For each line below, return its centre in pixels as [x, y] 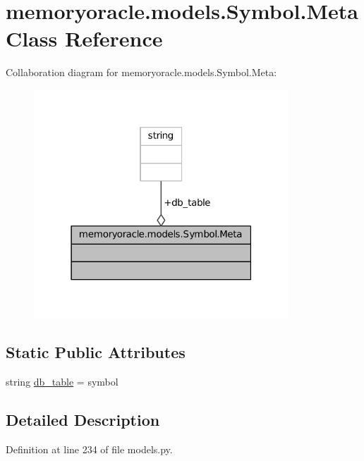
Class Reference [84, 38]
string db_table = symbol [62, 381]
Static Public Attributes [96, 352]
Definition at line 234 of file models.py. [89, 449]
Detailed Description [83, 419]
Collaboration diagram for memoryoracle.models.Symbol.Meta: [141, 72]
